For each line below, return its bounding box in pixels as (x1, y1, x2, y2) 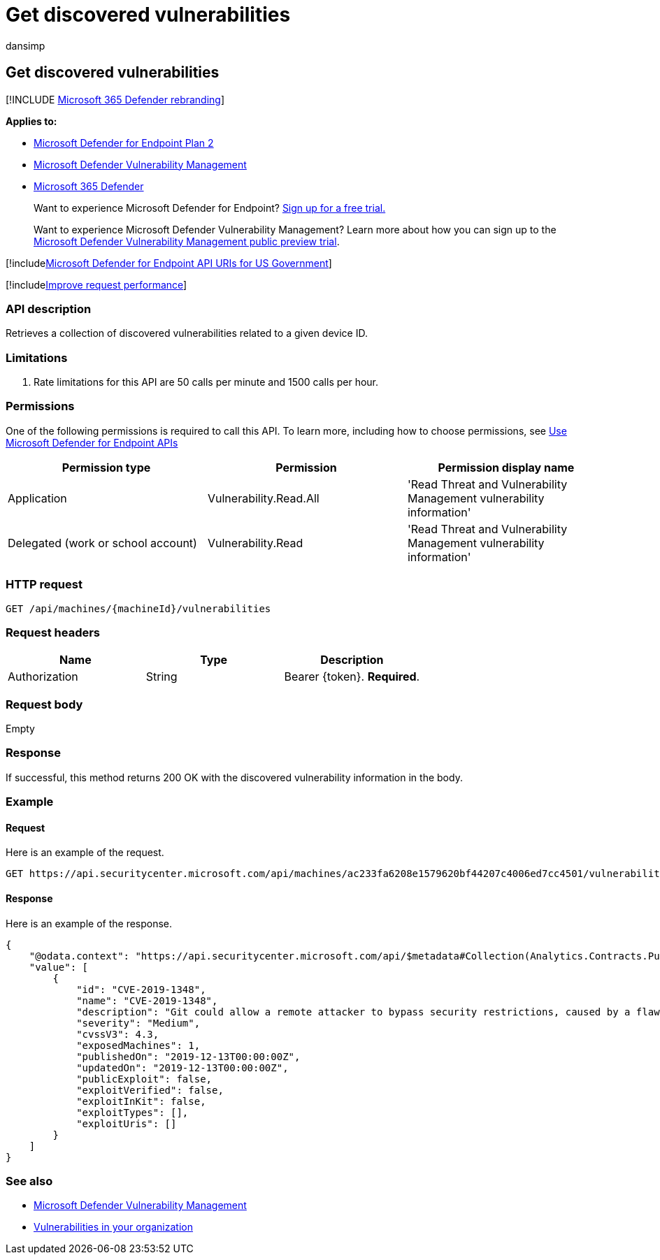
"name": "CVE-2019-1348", (76, 994, 218, 1006)
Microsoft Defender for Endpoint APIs (6, 436, 178, 449)
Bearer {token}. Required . (284, 669, 420, 684)
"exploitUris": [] (76, 1117, 177, 1129)
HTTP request (6, 577, 82, 592)
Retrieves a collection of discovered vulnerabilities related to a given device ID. (6, 327, 368, 340)
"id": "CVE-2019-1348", (76, 983, 206, 995)
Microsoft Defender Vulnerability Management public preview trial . (34, 235, 340, 247)
